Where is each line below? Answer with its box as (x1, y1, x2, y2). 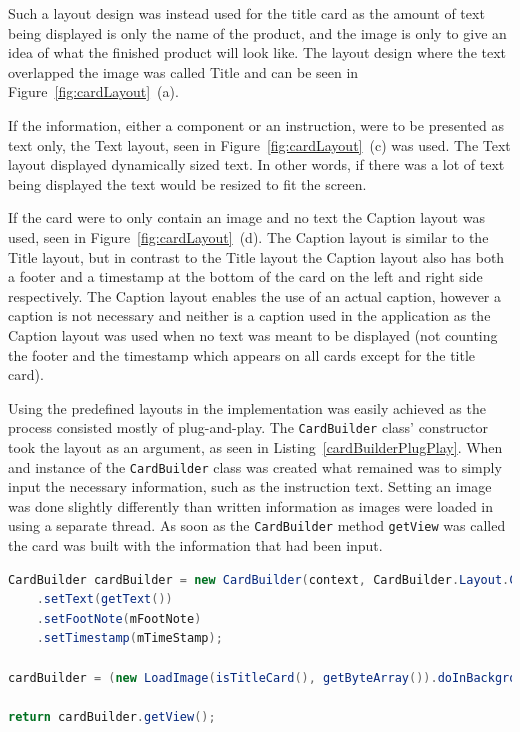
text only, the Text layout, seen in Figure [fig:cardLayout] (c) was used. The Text (8, 134, 511, 155)
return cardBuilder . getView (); (8, 709, 216, 724)
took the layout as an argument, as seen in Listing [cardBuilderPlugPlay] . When (8, 436, 503, 457)
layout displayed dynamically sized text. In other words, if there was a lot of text (8, 154, 505, 175)
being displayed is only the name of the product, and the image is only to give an (8, 22, 507, 43)
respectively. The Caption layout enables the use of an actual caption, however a (8, 285, 502, 306)
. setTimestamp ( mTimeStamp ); (36, 631, 223, 646)
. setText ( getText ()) (36, 592, 173, 607)
